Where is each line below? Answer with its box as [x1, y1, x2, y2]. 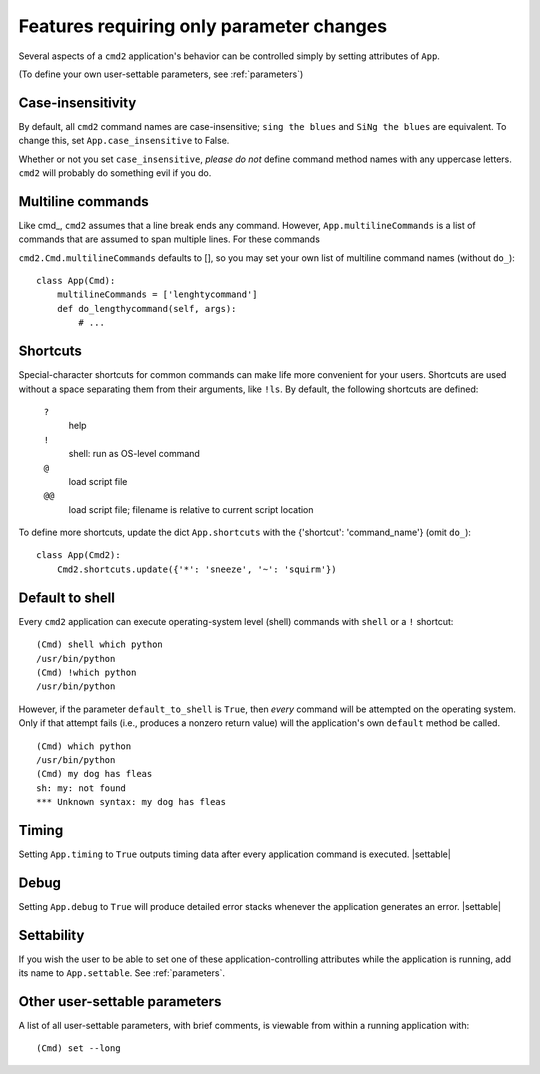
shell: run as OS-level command [68, 448, 200, 460]
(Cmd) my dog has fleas [36, 768, 153, 780]
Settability [18, 926, 85, 944]
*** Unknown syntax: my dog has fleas [36, 796, 227, 808]
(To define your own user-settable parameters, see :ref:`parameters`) [18, 68, 304, 80]
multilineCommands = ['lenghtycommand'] [56, 289, 259, 300]
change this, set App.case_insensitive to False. [18, 135, 230, 147]
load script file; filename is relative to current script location [68, 503, 314, 515]
